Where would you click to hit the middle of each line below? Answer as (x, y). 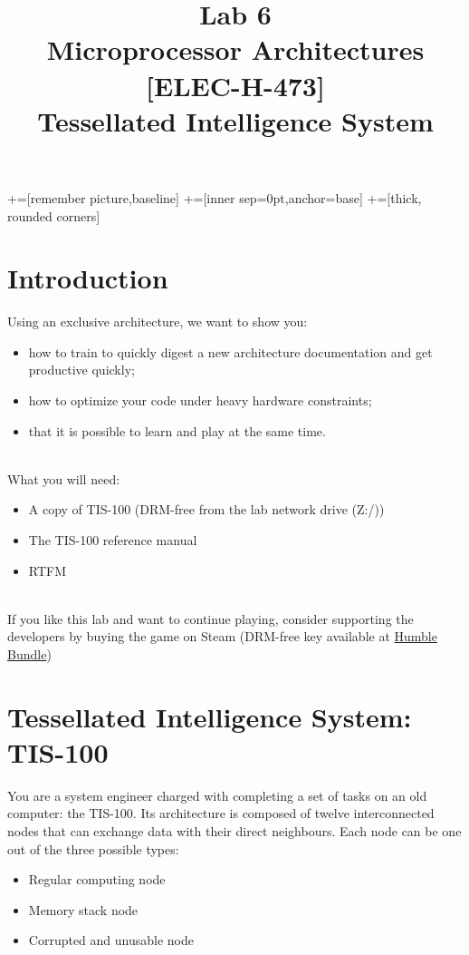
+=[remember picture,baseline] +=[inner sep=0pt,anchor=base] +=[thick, (215, 197)
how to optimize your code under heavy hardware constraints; (200, 400)
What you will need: (64, 478)
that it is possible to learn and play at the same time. (177, 430)
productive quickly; (81, 370)
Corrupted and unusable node (111, 940)
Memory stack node (83, 909)
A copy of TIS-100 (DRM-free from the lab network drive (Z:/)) (206, 509)
